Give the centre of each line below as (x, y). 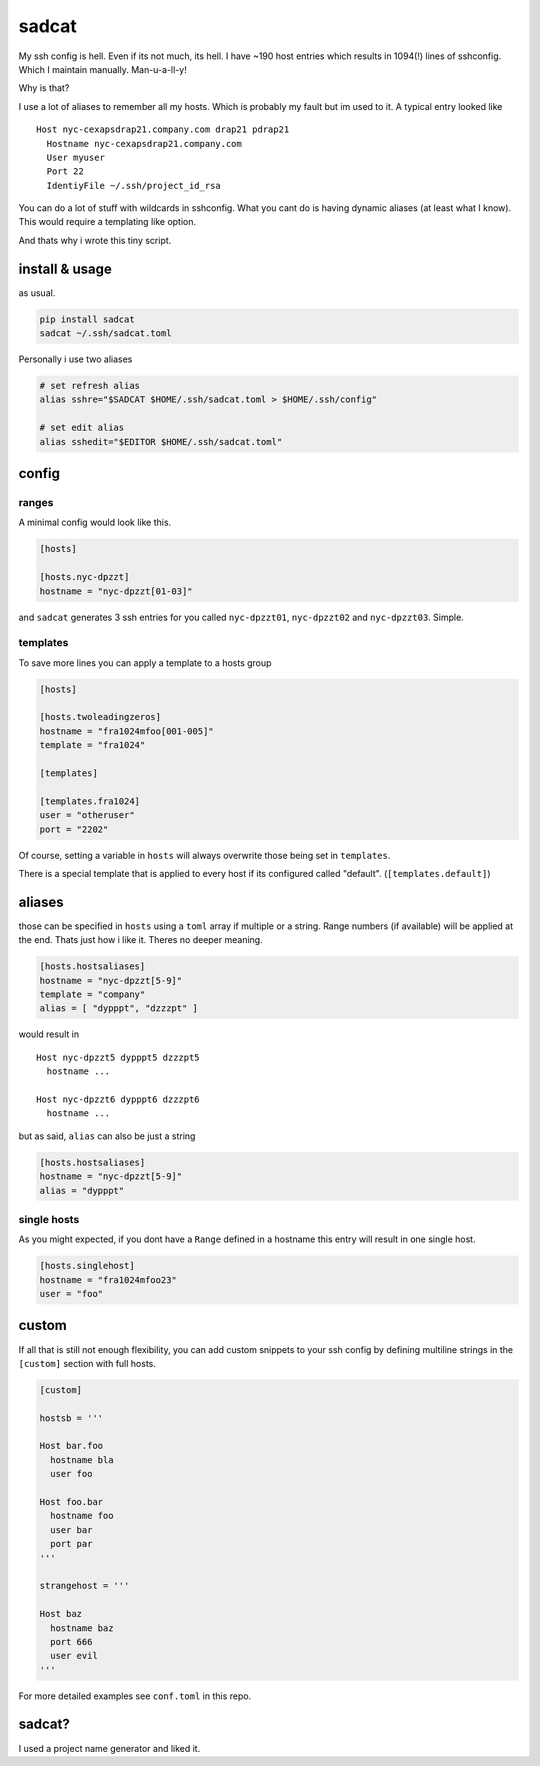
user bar (71, 1529)
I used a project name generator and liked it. (109, 1748)
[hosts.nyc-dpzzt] (84, 577)
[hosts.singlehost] (87, 1266)
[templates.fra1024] (89, 801)
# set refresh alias (89, 386)
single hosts (49, 1219)
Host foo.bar (71, 1501)
